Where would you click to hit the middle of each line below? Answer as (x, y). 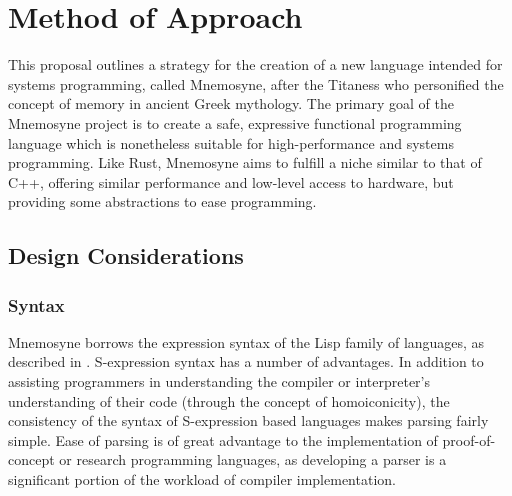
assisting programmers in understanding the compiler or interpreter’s (219, 381)
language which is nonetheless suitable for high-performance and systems (231, 142)
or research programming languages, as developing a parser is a (253, 459)
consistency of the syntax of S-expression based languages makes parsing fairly (248, 420)
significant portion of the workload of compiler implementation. (202, 479)
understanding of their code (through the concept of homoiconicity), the (229, 400)
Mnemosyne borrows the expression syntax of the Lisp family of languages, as (246, 341)
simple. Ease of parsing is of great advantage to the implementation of (223, 439)
